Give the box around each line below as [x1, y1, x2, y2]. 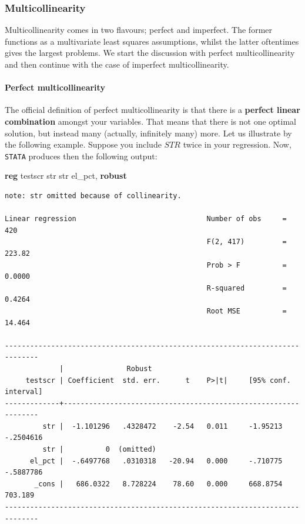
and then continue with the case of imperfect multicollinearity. [5, 58, 229, 70]
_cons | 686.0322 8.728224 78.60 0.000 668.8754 [34, 479, 283, 488]
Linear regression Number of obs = [5, 215, 287, 223]
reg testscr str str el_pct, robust [5, 169, 127, 182]
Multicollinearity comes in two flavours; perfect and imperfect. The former [5, 24, 272, 36]
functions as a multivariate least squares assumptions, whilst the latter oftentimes [5, 35, 299, 47]
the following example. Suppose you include [5, 138, 162, 151]
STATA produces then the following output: [5, 149, 157, 162]
